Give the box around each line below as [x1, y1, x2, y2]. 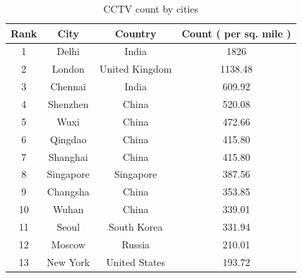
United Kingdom [99, 61, 172, 76]
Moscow [51, 236, 85, 251]
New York [47, 254, 90, 269]
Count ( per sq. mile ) [181, 25, 291, 40]
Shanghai [48, 149, 88, 164]
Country [114, 25, 157, 40]
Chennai [50, 79, 86, 94]
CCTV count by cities [103, 1, 199, 16]
